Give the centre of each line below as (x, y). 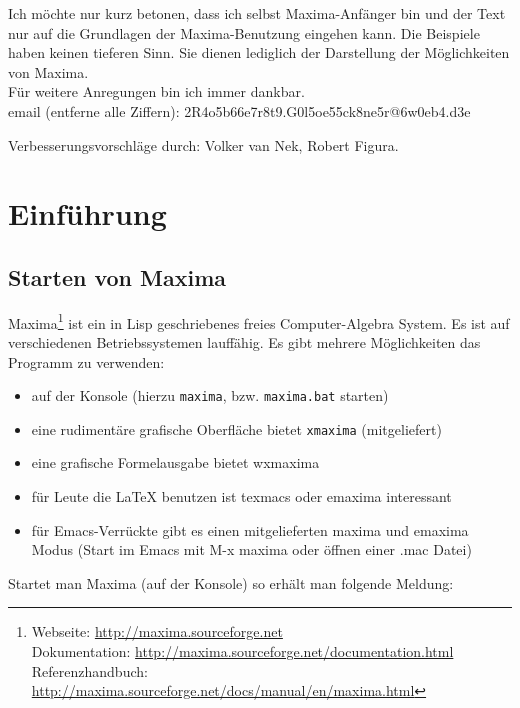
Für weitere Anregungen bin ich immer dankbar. (156, 91)
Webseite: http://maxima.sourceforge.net (157, 631)
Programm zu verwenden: (86, 361)
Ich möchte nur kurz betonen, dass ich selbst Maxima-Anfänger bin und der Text (257, 13)
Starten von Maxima (117, 276)
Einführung (87, 213)
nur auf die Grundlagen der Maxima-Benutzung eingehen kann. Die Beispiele (244, 32)
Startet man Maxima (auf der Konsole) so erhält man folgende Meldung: (231, 582)
